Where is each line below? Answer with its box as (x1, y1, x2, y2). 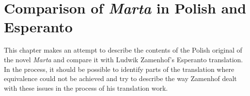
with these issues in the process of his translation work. (4, 82, 168, 93)
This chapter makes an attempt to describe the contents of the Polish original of (4, 45, 242, 55)
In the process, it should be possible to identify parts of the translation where (4, 64, 234, 74)
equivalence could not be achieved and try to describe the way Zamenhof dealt (4, 73, 237, 83)
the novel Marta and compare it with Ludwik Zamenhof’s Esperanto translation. (4, 54, 243, 64)
